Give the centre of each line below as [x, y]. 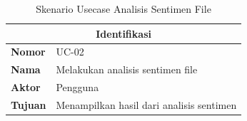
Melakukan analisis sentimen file [127, 69]
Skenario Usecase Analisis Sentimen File [123, 9]
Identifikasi [123, 33]
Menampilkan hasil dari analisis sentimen [146, 104]
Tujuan [29, 104]
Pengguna [77, 87]
